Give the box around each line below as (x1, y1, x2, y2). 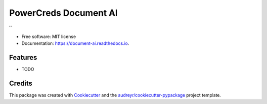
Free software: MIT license (21, 34, 76, 39)
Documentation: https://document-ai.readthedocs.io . (21, 40, 130, 46)
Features (9, 53, 37, 62)
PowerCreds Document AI (9, 7, 118, 18)
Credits (9, 79, 33, 88)
